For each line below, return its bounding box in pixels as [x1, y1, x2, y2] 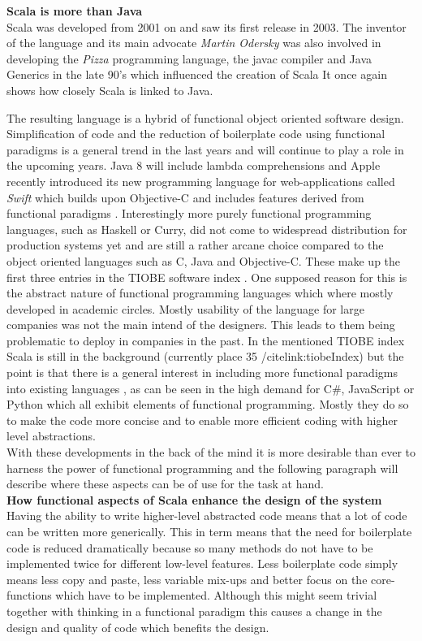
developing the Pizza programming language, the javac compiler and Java [6, 50, 372, 67]
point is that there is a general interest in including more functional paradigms [6, 364, 398, 381]
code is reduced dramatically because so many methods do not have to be [6, 539, 373, 556]
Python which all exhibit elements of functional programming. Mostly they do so [6, 396, 409, 413]
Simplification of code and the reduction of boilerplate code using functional [6, 125, 385, 142]
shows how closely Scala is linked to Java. [6, 81, 213, 98]
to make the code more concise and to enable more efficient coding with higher [6, 411, 398, 428]
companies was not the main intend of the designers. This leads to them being [6, 316, 395, 333]
